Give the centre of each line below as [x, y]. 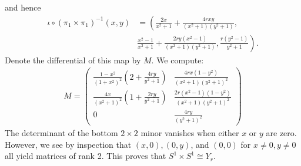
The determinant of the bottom [61, 133]
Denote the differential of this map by [73, 60]
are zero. [281, 133]
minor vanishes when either [190, 133]
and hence [23, 7]
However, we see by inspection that [68, 144]
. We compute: [178, 60]
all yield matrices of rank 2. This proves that [86, 156]
